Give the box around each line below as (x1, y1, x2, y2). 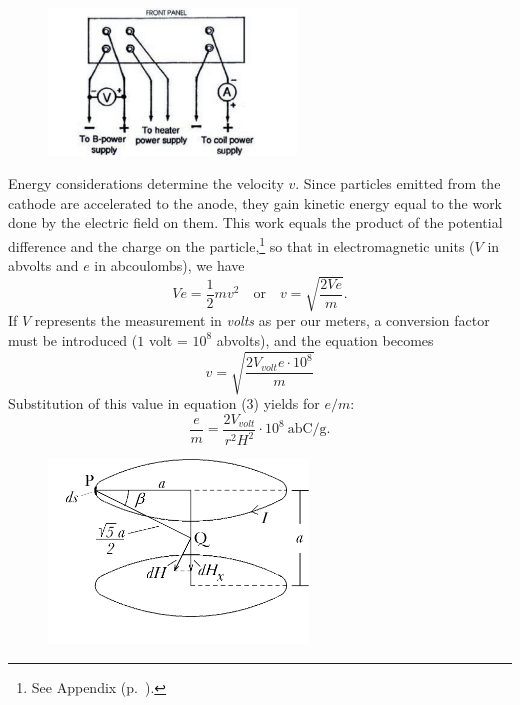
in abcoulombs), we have (94, 255, 245, 276)
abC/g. (287, 422, 331, 437)
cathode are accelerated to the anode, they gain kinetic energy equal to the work (8, 192, 503, 213)
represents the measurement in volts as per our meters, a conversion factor (34, 310, 490, 331)
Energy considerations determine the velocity (8, 173, 284, 194)
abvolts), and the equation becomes (216, 329, 434, 350)
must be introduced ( (8, 329, 138, 350)
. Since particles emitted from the (295, 173, 501, 194)
